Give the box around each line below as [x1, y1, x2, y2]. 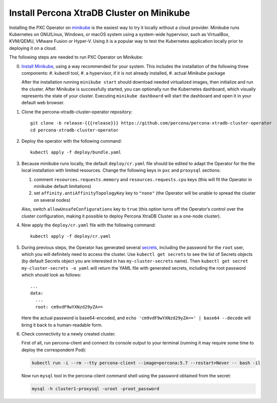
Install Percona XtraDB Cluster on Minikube [9, 7, 190, 18]
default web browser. [21, 100, 65, 106]
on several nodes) [34, 197, 70, 203]
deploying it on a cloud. [9, 45, 57, 51]
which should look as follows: [21, 272, 81, 278]
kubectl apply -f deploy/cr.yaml [30, 234, 111, 239]
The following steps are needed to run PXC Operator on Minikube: [9, 54, 143, 60]
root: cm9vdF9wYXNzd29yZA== [35, 304, 104, 310]
